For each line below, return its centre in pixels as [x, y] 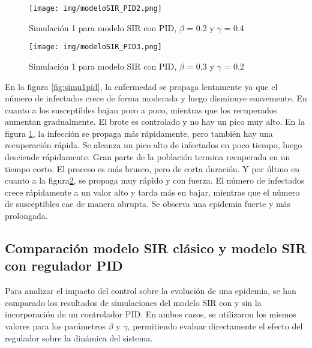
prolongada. [26, 216]
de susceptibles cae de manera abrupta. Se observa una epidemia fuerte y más [148, 204]
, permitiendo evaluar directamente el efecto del [215, 326]
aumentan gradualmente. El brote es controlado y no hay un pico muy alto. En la [155, 121]
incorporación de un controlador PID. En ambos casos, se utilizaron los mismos [151, 314]
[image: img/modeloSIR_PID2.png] [95, 8]
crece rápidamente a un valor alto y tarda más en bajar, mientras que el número [152, 192]
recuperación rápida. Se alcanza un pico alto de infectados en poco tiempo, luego [154, 145]
